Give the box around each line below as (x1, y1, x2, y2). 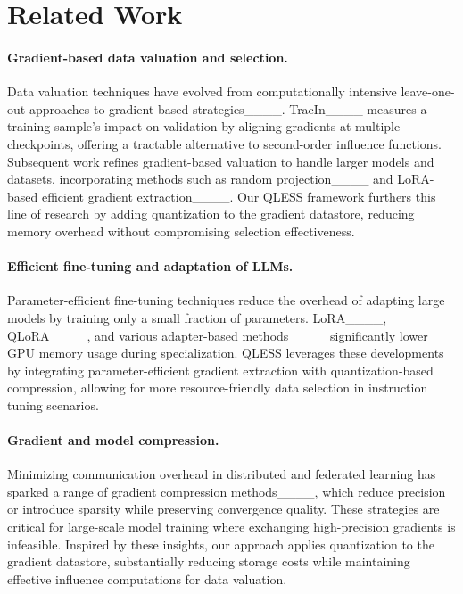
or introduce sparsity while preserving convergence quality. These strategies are (7, 499, 440, 518)
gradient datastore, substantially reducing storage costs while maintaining (7, 552, 410, 571)
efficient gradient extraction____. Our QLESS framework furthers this (41, 186, 436, 205)
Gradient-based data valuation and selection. (7, 47, 288, 66)
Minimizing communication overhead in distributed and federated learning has (7, 465, 436, 483)
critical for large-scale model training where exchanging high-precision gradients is (7, 517, 456, 536)
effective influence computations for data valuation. (7, 569, 287, 588)
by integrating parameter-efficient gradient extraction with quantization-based (7, 360, 434, 379)
